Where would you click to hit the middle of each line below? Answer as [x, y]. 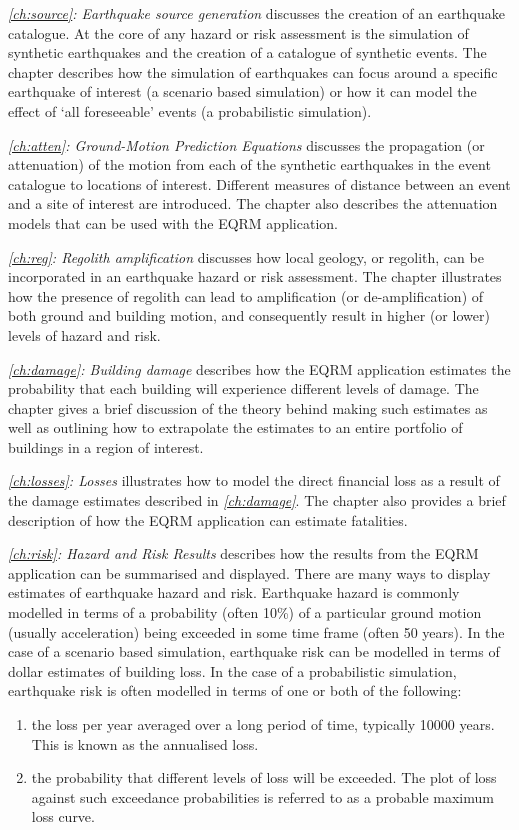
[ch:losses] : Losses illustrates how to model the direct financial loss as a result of [254, 480]
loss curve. [63, 816]
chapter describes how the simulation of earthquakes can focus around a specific [253, 71]
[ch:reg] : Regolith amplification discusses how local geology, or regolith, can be [246, 256]
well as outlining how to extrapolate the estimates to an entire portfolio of [235, 427]
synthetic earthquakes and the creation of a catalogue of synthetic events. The [247, 52]
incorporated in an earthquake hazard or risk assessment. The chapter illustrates [255, 276]
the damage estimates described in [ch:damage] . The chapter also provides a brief [257, 500]
